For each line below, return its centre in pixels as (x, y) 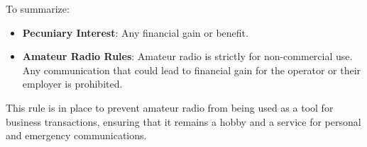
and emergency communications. (76, 135)
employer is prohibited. (72, 84)
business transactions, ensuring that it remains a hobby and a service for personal (183, 121)
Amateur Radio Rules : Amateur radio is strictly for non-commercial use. (187, 56)
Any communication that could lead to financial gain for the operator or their (192, 70)
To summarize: (38, 8)
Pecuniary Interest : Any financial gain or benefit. (135, 32)
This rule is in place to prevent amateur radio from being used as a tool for (170, 107)
